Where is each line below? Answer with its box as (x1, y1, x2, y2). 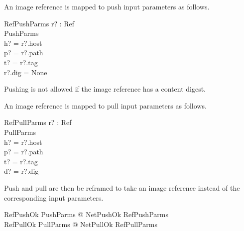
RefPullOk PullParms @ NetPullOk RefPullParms (4, 219, 157, 229)
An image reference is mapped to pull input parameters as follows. (4, 100, 207, 111)
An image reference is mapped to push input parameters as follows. (4, 1, 210, 11)
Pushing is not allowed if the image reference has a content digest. (4, 84, 206, 94)
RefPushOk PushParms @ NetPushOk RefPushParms (4, 209, 168, 220)
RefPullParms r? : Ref (4, 117, 72, 127)
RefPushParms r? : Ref (4, 18, 75, 28)
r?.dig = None (4, 67, 47, 77)
